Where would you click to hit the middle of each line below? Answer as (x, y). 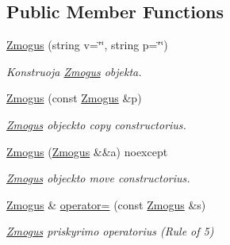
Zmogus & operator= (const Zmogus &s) (106, 204)
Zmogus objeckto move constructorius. (98, 178)
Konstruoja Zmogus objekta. (74, 71)
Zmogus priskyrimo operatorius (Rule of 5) (110, 231)
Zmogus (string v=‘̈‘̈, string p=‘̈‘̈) (87, 45)
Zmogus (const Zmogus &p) (74, 98)
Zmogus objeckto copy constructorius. (96, 124)
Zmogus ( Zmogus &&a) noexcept (87, 151)
